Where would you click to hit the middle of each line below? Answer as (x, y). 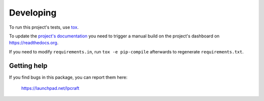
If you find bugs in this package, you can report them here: (68, 77)
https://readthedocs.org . (34, 43)
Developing (33, 13)
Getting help (28, 66)
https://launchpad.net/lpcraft (50, 88)
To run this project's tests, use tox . (44, 27)
